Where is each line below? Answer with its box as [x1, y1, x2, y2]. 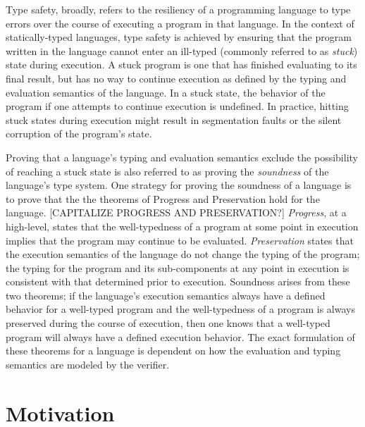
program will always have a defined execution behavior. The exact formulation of [6, 329, 355, 344]
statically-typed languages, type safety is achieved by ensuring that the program [6, 30, 352, 44]
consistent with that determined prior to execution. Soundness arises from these [6, 274, 350, 289]
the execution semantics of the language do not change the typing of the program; [6, 247, 360, 261]
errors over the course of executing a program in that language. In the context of [6, 16, 354, 30]
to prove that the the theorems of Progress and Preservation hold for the [6, 191, 320, 206]
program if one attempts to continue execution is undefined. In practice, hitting [6, 99, 349, 113]
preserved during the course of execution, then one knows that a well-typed [6, 316, 330, 330]
